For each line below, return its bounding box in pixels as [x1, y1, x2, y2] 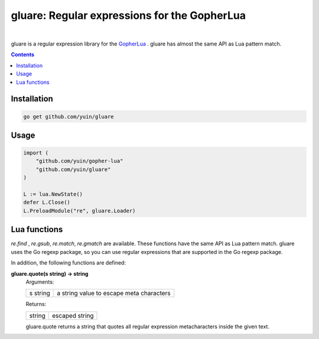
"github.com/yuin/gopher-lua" [35, 158, 123, 165]
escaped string [52, 311, 94, 320]
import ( [23, 149, 49, 157]
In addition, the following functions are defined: [11, 259, 126, 266]
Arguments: [25, 278, 54, 285]
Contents [11, 51, 35, 58]
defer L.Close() [23, 199, 71, 206]
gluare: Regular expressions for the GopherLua [11, 9, 246, 22]
